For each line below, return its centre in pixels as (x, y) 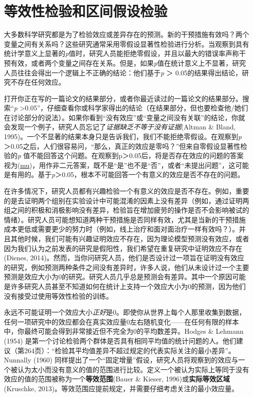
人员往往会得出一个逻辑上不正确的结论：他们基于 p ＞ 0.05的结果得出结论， (123, 72)
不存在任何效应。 (38, 82)
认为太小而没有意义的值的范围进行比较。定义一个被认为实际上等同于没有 (133, 369)
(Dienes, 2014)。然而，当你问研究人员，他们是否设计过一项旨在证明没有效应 (124, 258)
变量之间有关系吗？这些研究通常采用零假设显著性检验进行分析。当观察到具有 (126, 44)
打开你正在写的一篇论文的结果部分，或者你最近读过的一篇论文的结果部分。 (123, 98)
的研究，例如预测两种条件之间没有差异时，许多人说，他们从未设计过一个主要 (126, 267)
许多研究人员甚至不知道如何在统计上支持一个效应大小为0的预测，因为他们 (128, 286)
